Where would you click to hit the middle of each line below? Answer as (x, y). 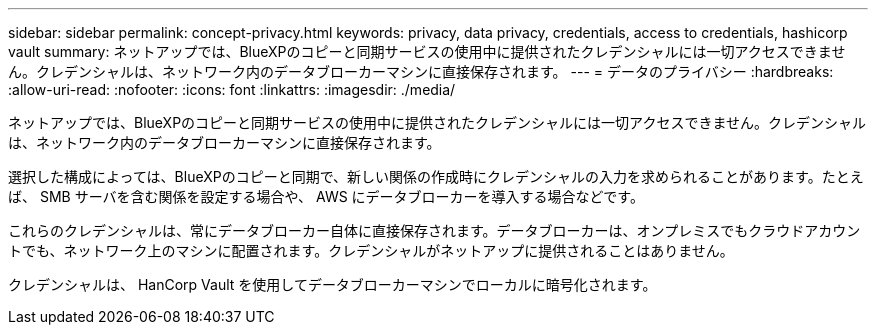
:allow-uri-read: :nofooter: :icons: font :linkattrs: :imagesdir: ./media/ (232, 89)
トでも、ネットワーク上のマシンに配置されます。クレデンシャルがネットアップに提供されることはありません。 (371, 250)
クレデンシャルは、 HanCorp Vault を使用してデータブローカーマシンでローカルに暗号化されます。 (332, 284)
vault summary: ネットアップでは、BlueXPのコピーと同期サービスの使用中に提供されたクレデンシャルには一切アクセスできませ (427, 51)
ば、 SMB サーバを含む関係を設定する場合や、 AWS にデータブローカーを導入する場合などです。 (326, 196)
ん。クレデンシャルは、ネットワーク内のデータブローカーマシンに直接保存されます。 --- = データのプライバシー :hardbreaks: (421, 71)
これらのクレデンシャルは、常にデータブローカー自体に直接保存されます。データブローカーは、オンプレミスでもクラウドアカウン (434, 230)
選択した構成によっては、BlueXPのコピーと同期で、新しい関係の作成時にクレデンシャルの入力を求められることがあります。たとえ (436, 176)
